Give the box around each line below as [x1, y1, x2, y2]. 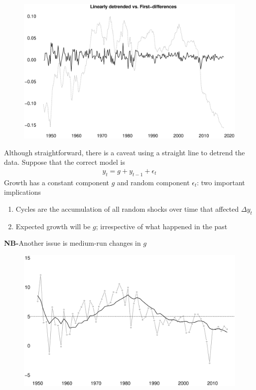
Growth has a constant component [4, 177, 110, 187]
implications [4, 187, 41, 197]
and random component [117, 177, 190, 187]
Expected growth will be [15, 221, 91, 231]
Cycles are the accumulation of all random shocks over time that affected [15, 203, 239, 214]
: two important [197, 177, 245, 187]
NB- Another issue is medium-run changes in [4, 238, 141, 248]
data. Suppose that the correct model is [4, 157, 125, 167]
